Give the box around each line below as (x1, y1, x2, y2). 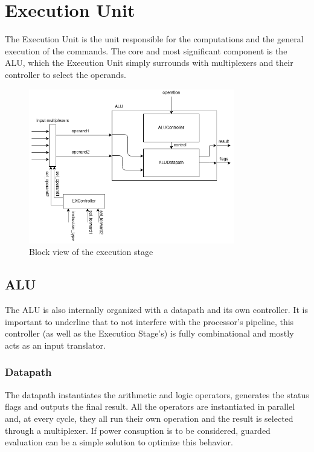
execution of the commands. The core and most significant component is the (5, 44, 287, 57)
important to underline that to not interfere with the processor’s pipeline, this (5, 315, 294, 328)
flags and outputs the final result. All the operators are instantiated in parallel (5, 400, 295, 413)
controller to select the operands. (5, 68, 126, 80)
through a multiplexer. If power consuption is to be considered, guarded (5, 424, 271, 436)
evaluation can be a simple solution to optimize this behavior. (5, 436, 233, 448)
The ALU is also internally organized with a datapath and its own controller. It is (5, 303, 308, 316)
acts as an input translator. (5, 338, 106, 351)
